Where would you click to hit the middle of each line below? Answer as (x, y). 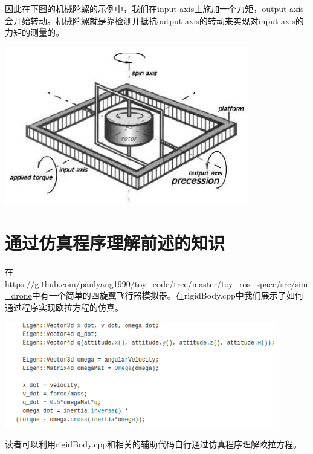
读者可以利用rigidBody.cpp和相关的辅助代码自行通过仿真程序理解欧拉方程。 (153, 443)
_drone (18, 295)
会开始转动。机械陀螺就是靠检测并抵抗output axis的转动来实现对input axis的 (154, 20)
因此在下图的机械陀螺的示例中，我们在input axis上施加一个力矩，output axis (154, 8)
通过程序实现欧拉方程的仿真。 (64, 307)
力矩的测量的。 (34, 32)
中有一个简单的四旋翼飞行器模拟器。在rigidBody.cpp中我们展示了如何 (167, 295)
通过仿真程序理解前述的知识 (115, 242)
